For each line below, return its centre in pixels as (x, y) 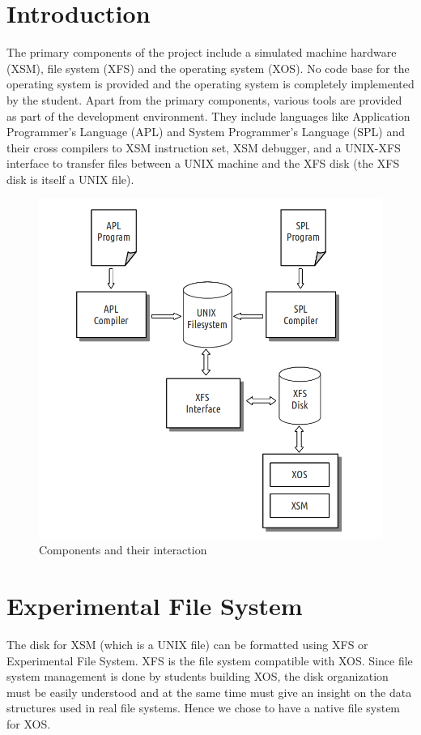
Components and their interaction (123, 550)
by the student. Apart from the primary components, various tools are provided (204, 99)
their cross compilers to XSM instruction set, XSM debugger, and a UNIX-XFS (204, 147)
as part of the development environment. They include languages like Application (208, 115)
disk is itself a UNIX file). (70, 179)
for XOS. (29, 723)
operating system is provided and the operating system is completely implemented (210, 84)
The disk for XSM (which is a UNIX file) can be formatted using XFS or (187, 644)
